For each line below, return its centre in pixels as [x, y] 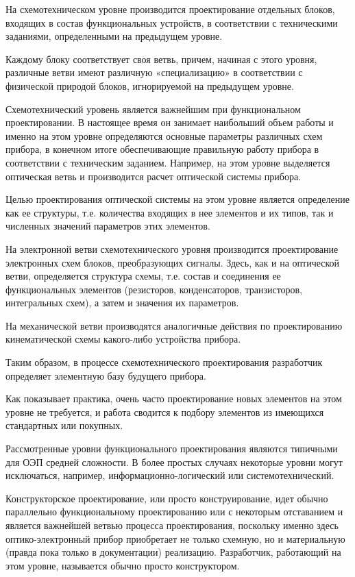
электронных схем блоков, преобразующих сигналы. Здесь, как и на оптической [173, 262]
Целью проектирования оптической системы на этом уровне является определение [177, 199]
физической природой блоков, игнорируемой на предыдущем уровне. [150, 85]
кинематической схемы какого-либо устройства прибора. [123, 339]
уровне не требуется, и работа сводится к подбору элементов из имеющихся [165, 412]
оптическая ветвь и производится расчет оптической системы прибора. [154, 176]
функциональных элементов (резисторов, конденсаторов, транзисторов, [154, 289]
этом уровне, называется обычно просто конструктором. [123, 565]
